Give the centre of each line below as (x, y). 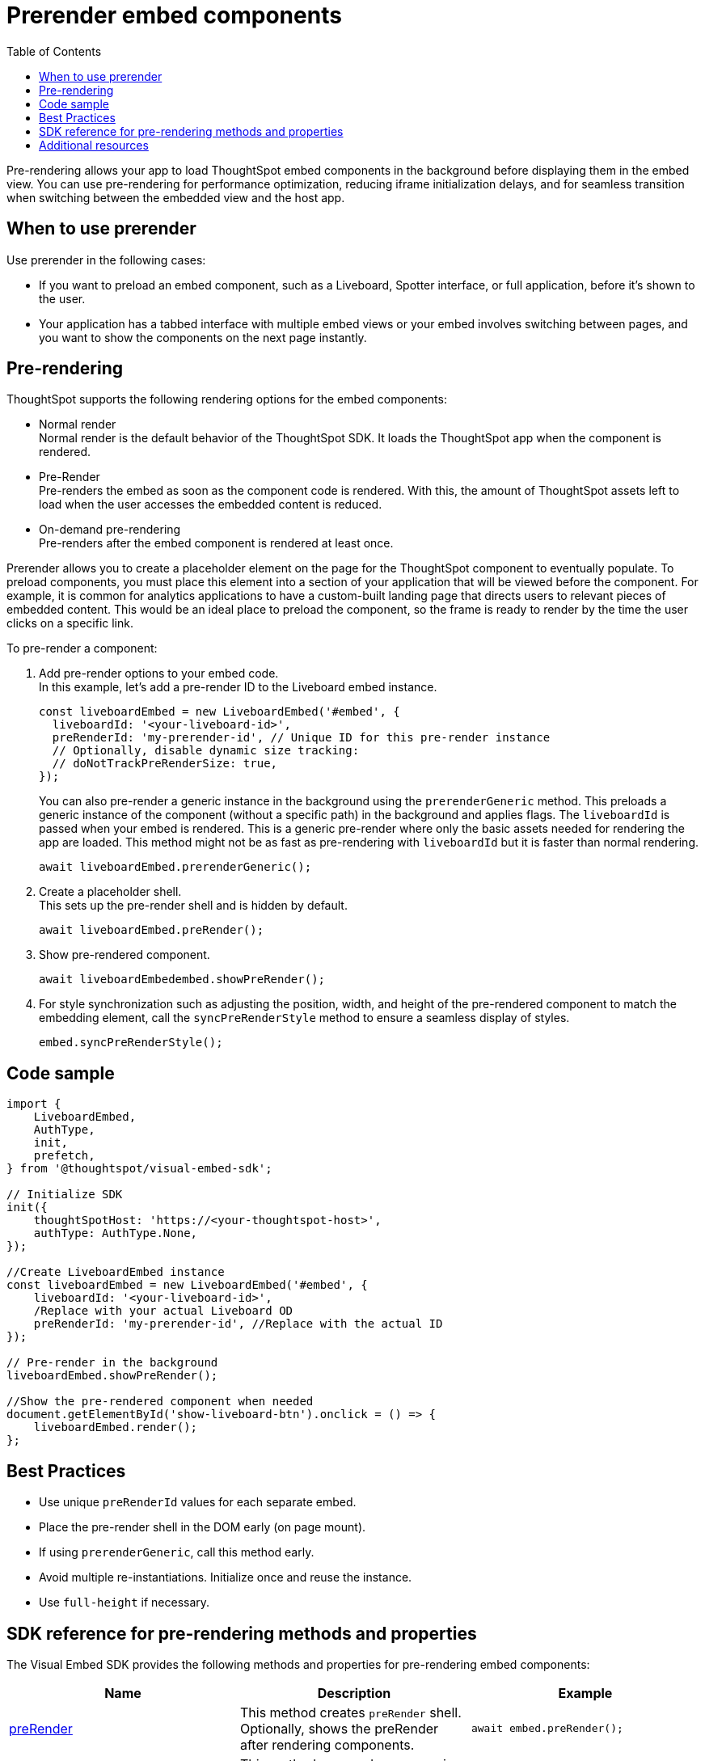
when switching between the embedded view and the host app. (176, 197)
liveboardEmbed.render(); (116, 1427)
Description (354, 1693)
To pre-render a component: (82, 648)
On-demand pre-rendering (110, 530)
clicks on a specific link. (70, 623)
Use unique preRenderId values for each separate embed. (198, 1502)
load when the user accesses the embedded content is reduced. (211, 505)
